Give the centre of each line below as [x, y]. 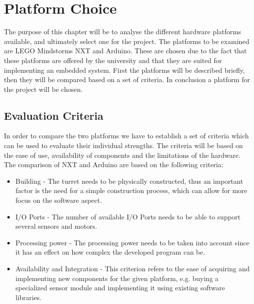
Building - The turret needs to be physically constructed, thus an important [129, 181]
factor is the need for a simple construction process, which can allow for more [131, 190]
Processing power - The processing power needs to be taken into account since [132, 242]
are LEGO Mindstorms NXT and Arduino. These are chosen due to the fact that [126, 51]
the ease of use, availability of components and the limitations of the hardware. [122, 155]
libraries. [28, 297]
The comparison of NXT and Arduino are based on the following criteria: [114, 164]
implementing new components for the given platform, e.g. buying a [117, 278]
